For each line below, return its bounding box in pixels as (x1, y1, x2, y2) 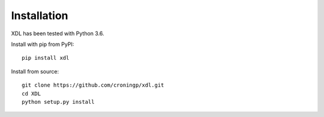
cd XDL (22, 90, 41, 97)
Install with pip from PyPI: (11, 41, 74, 48)
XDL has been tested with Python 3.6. (11, 30, 104, 37)
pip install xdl (22, 54, 70, 61)
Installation (11, 9, 68, 22)
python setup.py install (22, 98, 95, 105)
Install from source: (11, 67, 59, 75)
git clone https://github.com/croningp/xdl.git (22, 82, 164, 89)
